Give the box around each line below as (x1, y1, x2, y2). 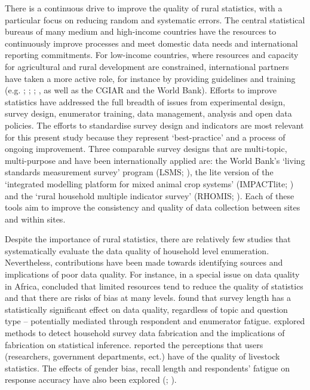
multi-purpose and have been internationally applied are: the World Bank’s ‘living (5, 154, 305, 166)
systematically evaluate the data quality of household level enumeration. (5, 244, 269, 257)
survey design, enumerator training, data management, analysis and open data (5, 107, 292, 120)
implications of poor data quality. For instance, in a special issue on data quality (5, 268, 300, 281)
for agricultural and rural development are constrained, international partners (5, 60, 289, 72)
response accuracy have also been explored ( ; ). (5, 373, 177, 386)
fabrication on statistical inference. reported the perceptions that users (5, 338, 263, 351)
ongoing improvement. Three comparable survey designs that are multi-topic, (5, 142, 287, 155)
